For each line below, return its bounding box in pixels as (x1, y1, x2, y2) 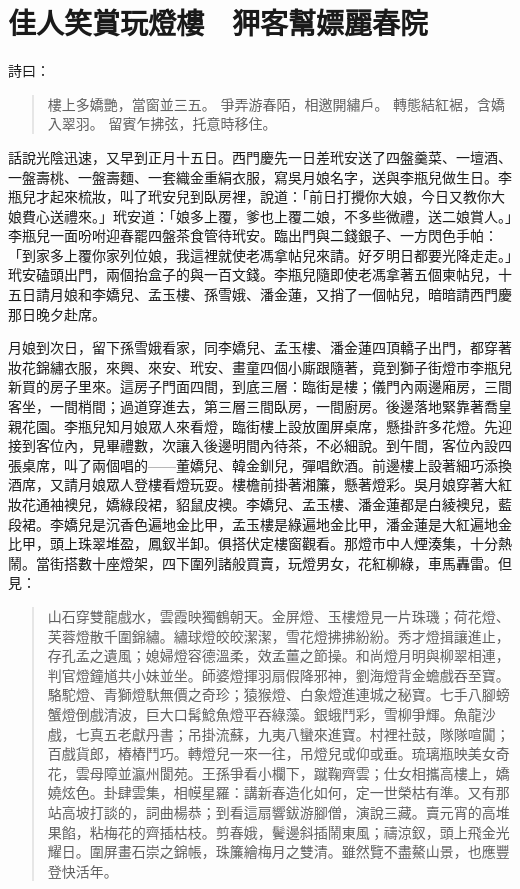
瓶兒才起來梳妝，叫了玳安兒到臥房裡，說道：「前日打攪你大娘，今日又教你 (8, 186, 491, 207)
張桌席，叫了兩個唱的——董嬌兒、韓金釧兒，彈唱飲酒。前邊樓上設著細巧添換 (8, 454, 512, 475)
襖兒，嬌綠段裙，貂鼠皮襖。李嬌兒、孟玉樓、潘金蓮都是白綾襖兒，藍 (63, 494, 512, 514)
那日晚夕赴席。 (8, 303, 106, 324)
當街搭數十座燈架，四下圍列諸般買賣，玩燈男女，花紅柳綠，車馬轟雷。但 (35, 552, 512, 573)
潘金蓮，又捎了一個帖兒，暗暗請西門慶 (259, 284, 512, 305)
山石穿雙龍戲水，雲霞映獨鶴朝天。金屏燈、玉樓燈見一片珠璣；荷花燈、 (47, 605, 510, 626)
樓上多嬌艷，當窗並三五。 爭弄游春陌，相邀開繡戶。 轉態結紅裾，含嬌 (47, 93, 506, 114)
